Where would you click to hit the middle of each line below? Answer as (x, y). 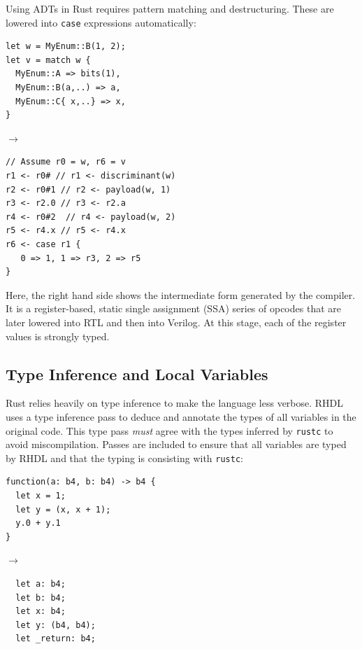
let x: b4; (41, 612)
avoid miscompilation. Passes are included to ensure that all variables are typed (176, 444)
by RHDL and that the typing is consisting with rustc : (124, 458)
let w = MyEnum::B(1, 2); (66, 47)
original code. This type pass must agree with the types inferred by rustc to (169, 430)
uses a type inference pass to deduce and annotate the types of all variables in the (181, 416)
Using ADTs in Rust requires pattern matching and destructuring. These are (170, 8)
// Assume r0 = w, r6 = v (66, 162)
